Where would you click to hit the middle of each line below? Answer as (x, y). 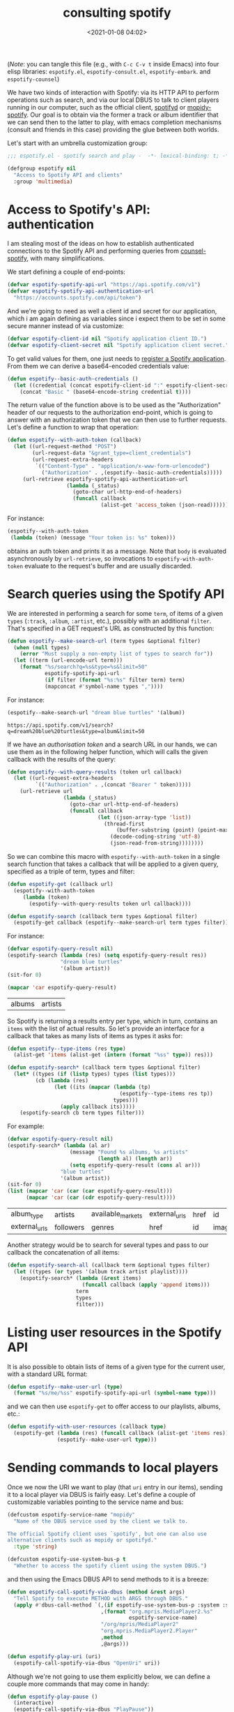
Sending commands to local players (113, 1468)
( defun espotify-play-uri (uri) (54, 1656)
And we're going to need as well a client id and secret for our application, (112, 311)
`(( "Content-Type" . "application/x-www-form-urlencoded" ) (123, 466)
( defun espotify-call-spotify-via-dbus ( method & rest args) (96, 1592)
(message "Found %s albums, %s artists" (129, 1152)
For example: (26, 1126)
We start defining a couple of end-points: (66, 272)
